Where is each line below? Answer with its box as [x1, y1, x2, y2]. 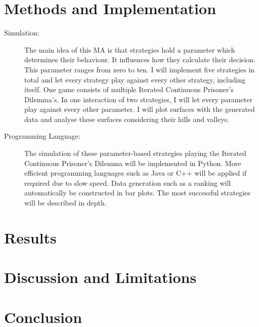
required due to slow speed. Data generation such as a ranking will [24, 177, 231, 188]
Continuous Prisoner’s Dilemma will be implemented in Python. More [24, 157, 241, 168]
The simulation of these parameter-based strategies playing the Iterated [24, 148, 246, 158]
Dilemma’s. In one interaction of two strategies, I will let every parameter [24, 94, 252, 104]
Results [4, 227, 57, 248]
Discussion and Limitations [4, 267, 197, 288]
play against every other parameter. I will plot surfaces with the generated [24, 104, 255, 114]
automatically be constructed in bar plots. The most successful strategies [24, 187, 250, 198]
